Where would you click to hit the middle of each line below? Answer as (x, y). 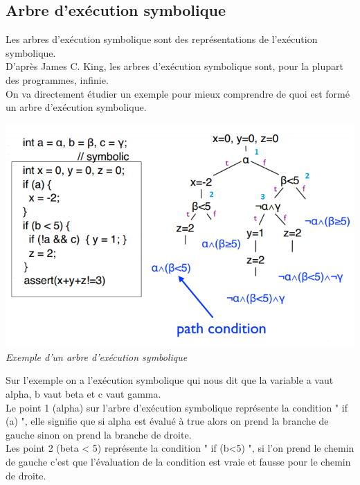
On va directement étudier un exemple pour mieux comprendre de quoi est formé (178, 93)
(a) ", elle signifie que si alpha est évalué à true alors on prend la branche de (167, 421)
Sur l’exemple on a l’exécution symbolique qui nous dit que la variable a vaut (170, 380)
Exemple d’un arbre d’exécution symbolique (97, 356)
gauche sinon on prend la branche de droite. (99, 434)
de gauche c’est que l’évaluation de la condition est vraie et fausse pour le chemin (178, 461)
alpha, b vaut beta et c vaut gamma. (83, 394)
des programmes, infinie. (57, 79)
